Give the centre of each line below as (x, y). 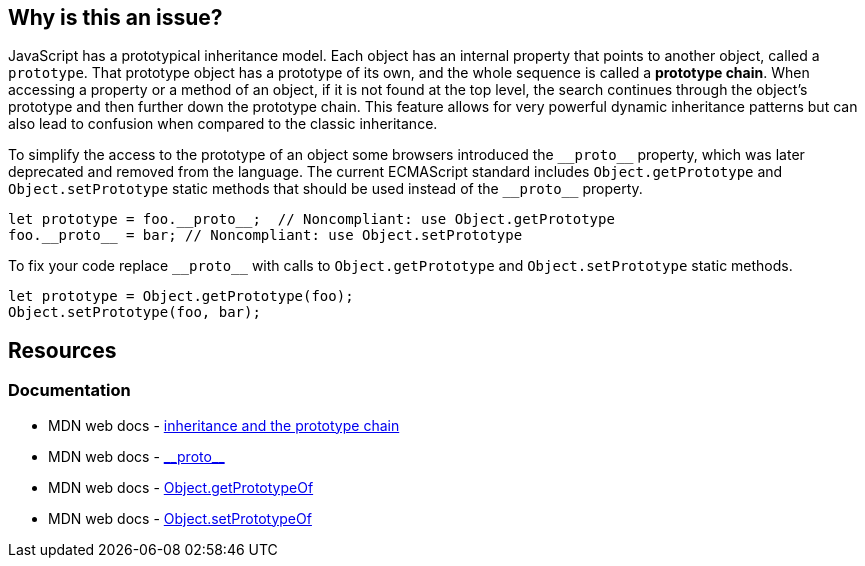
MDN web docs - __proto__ (136, 456)
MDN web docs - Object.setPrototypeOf (180, 518)
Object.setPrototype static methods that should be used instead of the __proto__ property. (325, 189)
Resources (62, 350)
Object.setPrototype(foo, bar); (134, 312)
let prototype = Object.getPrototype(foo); (181, 296)
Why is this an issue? (115, 17)
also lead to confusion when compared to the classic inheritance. (223, 124)
